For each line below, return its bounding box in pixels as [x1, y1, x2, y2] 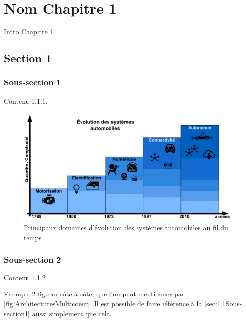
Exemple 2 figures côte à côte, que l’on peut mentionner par [4, 289, 185, 299]
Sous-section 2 [4, 253, 61, 265]
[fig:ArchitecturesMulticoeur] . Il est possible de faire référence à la [4, 298, 202, 309]
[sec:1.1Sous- [204, 298, 242, 309]
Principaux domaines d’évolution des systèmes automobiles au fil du [24, 222, 228, 233]
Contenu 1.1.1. [4, 95, 48, 106]
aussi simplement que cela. [32, 308, 112, 318]
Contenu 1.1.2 [4, 272, 46, 282]
